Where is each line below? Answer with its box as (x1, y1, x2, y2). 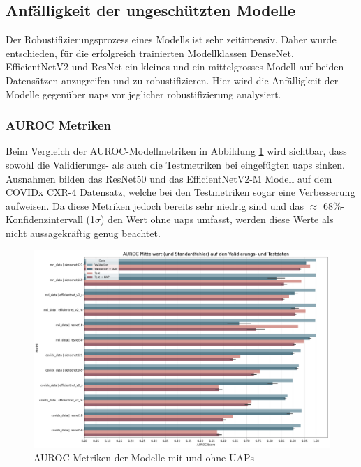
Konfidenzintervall (6, 212, 83, 227)
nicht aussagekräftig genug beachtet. (6, 225, 161, 240)
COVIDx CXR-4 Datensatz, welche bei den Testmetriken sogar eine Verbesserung (6, 185, 355, 199)
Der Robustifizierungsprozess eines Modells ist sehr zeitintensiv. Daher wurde (6, 32, 337, 47)
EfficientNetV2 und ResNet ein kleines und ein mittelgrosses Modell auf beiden (6, 59, 344, 74)
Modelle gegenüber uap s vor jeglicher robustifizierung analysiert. (6, 86, 281, 101)
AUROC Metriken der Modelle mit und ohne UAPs (34, 450, 254, 465)
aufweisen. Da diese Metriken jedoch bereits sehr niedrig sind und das (6, 198, 304, 213)
